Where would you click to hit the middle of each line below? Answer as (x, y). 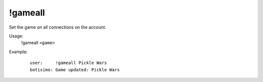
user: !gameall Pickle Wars (68, 63)
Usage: (16, 36)
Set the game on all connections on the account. (58, 27)
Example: (18, 51)
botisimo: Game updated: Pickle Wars (75, 70)
